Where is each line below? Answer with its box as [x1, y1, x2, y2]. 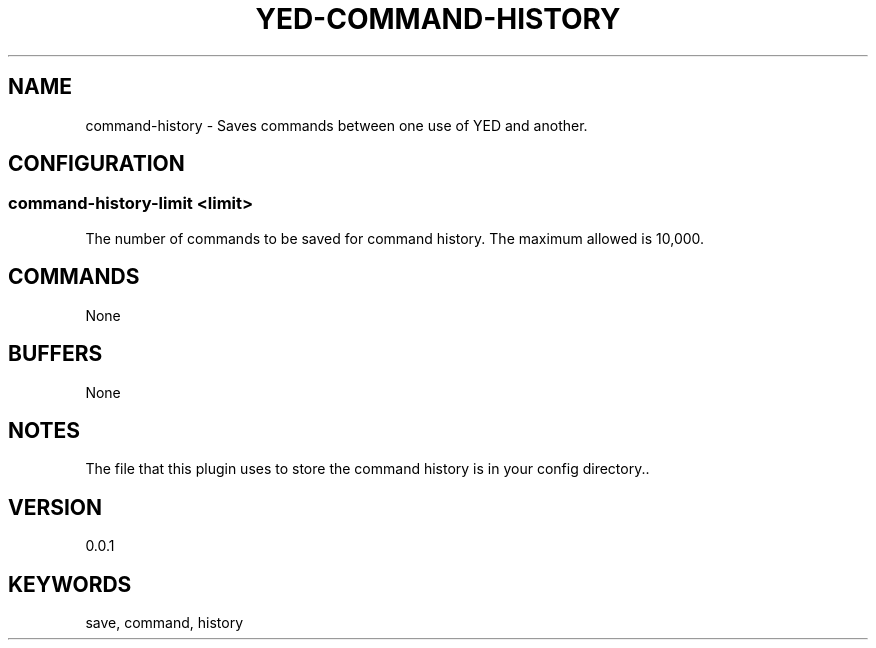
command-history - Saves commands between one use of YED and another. [85, 116, 588, 134]
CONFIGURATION [8, 151, 185, 177]
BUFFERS [8, 341, 103, 367]
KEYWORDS [8, 571, 132, 597]
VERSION [8, 494, 103, 520]
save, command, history [85, 614, 244, 632]
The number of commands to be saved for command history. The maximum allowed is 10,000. [85, 229, 705, 247]
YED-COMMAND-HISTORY [255, 2, 621, 36]
